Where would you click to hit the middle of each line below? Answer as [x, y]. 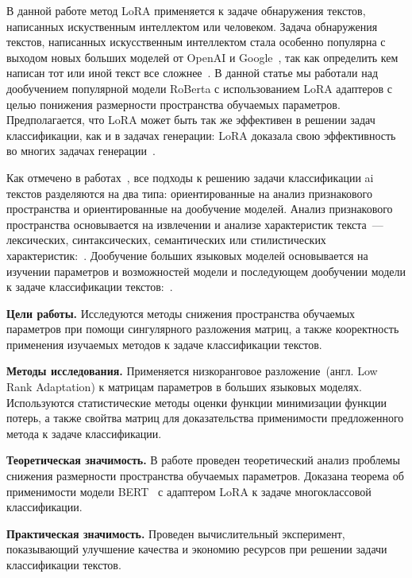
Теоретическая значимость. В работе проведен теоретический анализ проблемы [203, 460]
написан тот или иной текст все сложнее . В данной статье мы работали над [193, 73]
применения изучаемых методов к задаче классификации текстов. [164, 344]
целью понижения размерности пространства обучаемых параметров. [173, 104]
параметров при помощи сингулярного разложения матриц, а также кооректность [203, 329]
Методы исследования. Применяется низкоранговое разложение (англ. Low [192, 371]
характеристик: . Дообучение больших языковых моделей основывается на [187, 255]
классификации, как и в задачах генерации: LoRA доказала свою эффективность [201, 135]
